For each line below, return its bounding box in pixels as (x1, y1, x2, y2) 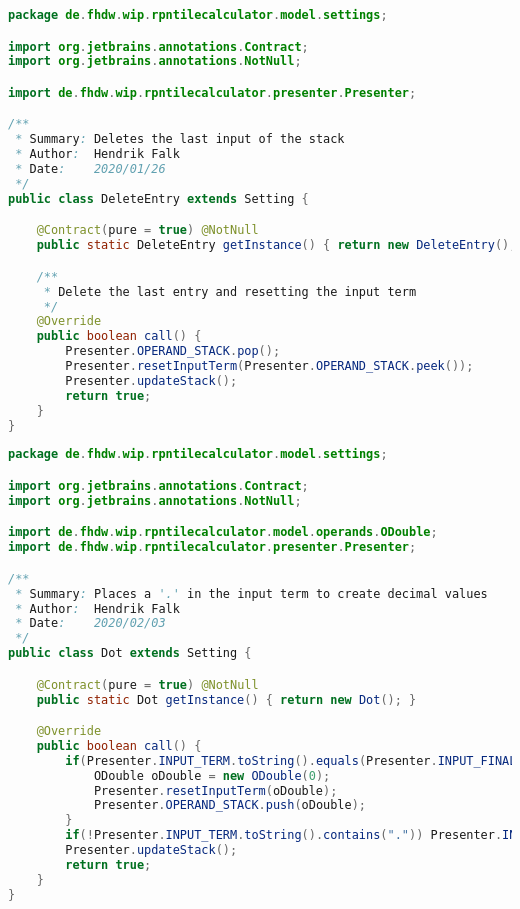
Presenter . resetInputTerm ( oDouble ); (93, 783, 338, 798)
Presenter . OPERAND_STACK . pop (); (65, 344, 281, 359)
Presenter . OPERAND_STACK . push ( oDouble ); (93, 798, 367, 813)
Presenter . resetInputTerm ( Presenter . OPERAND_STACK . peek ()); (65, 359, 474, 374)
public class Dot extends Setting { (8, 646, 252, 661)
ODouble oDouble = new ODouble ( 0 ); (93, 768, 331, 783)
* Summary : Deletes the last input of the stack (15, 132, 345, 147)
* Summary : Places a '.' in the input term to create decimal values (15, 586, 488, 601)
